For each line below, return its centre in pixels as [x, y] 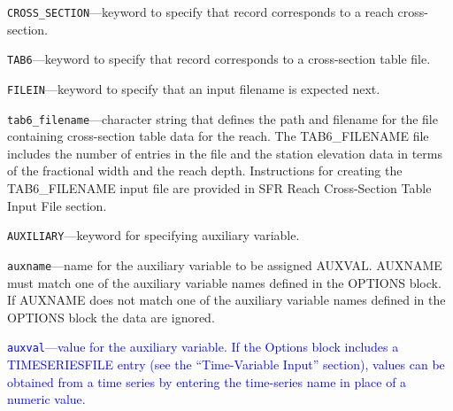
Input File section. [57, 205]
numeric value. [46, 399]
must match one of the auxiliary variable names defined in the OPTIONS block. [224, 282]
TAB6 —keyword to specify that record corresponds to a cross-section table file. [219, 59]
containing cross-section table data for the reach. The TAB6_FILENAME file [218, 136]
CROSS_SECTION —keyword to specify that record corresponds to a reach [200, 12]
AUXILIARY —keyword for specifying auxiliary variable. [154, 235]
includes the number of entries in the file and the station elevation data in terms [225, 153]
